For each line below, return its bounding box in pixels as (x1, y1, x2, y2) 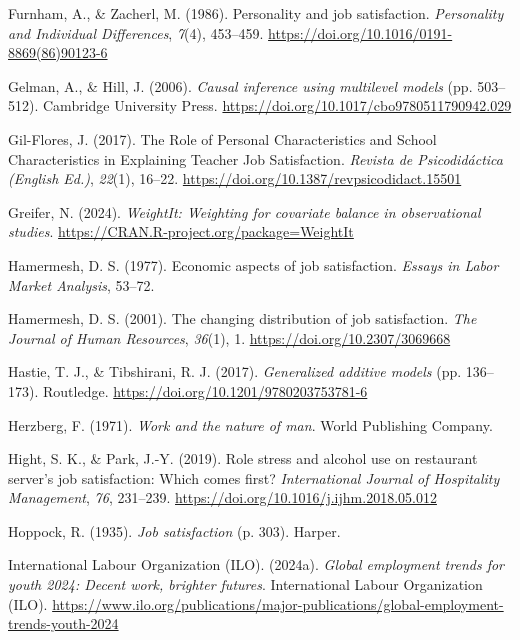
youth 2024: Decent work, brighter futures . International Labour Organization (8, 574, 483, 595)
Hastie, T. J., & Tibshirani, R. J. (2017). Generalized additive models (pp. (8, 361, 462, 382)
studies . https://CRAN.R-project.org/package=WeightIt (8, 221, 354, 242)
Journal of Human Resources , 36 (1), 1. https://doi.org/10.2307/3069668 (8, 327, 451, 348)
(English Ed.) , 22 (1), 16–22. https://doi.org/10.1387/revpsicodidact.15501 (8, 168, 462, 189)
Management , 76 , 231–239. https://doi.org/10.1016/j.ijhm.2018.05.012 (8, 487, 437, 508)
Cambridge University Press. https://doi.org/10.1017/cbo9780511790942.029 (42, 95, 512, 116)
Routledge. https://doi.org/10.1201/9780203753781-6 (42, 380, 368, 401)
